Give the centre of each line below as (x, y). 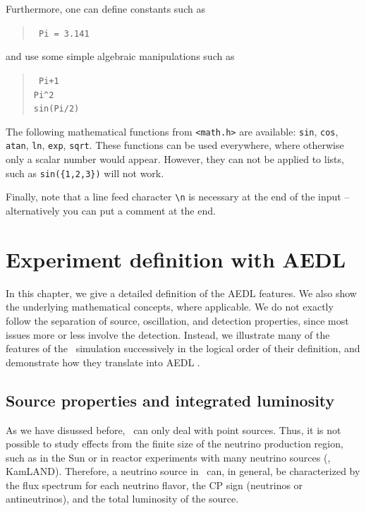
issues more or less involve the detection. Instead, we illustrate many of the (168, 334)
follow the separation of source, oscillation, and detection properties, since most (177, 320)
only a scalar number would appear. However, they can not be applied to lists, (175, 159)
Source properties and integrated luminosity (170, 400)
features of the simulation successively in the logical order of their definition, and (183, 348)
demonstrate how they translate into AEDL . (103, 362)
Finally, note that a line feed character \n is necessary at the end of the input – (178, 197)
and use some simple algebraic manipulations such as (120, 56)
